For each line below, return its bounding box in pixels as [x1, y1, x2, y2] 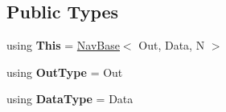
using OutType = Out [6, 63, 123, 80]
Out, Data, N [138, 37, 205, 54]
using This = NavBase [6, 37, 120, 54]
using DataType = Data [6, 90, 134, 107]
